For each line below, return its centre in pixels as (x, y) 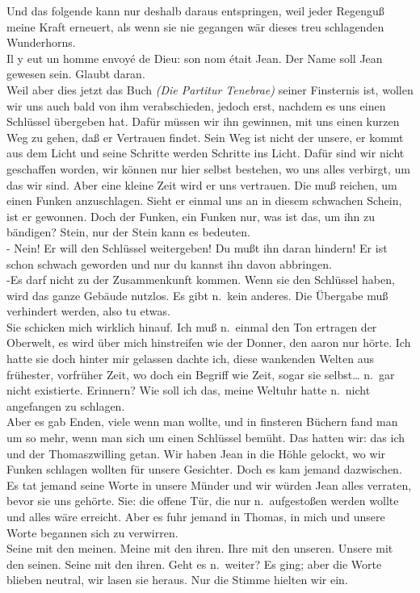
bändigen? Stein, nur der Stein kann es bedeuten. (128, 232)
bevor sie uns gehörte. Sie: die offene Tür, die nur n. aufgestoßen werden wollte (203, 501)
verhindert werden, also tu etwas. (88, 311)
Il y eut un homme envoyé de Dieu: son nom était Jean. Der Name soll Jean (195, 58)
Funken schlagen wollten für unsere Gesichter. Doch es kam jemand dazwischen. (204, 469)
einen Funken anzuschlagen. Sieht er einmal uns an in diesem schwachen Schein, (204, 200)
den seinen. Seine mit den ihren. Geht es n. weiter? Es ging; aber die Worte (194, 564)
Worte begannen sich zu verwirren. (92, 532)
